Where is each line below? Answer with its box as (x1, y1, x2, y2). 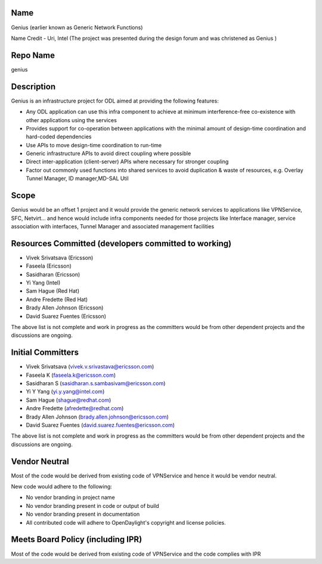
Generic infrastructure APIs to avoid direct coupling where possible (26, 150, 191, 157)
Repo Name (11, 50, 55, 60)
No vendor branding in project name (26, 494, 116, 501)
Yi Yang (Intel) (26, 279, 61, 286)
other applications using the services (26, 116, 117, 123)
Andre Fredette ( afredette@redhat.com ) (26, 405, 124, 412)
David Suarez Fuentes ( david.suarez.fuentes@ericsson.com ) (26, 421, 175, 429)
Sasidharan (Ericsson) (26, 271, 80, 278)
